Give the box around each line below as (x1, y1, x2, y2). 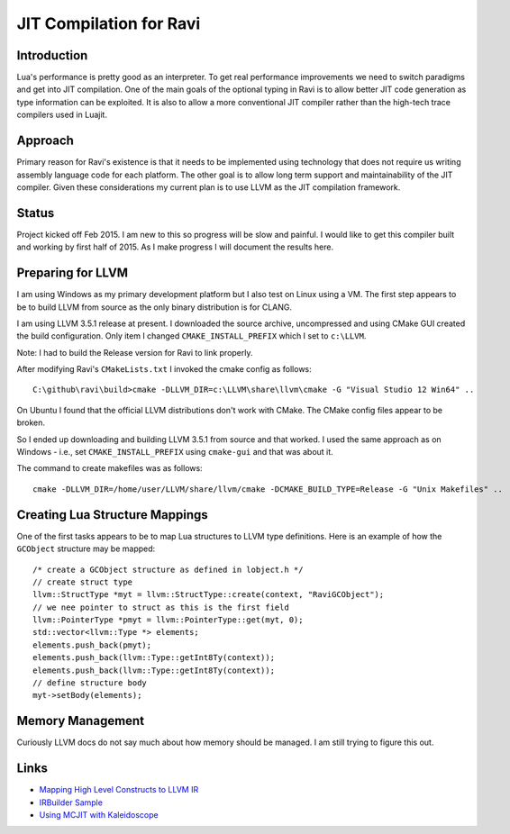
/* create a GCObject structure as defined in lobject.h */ (32, 564, 304, 575)
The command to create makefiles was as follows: (16, 463, 203, 474)
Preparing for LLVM (16, 266, 129, 281)
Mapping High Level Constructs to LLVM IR (39, 784, 199, 795)
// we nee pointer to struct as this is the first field (32, 602, 290, 612)
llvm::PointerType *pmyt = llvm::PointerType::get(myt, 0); (32, 615, 304, 625)
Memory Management (16, 713, 144, 729)
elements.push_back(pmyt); (32, 639, 152, 650)
